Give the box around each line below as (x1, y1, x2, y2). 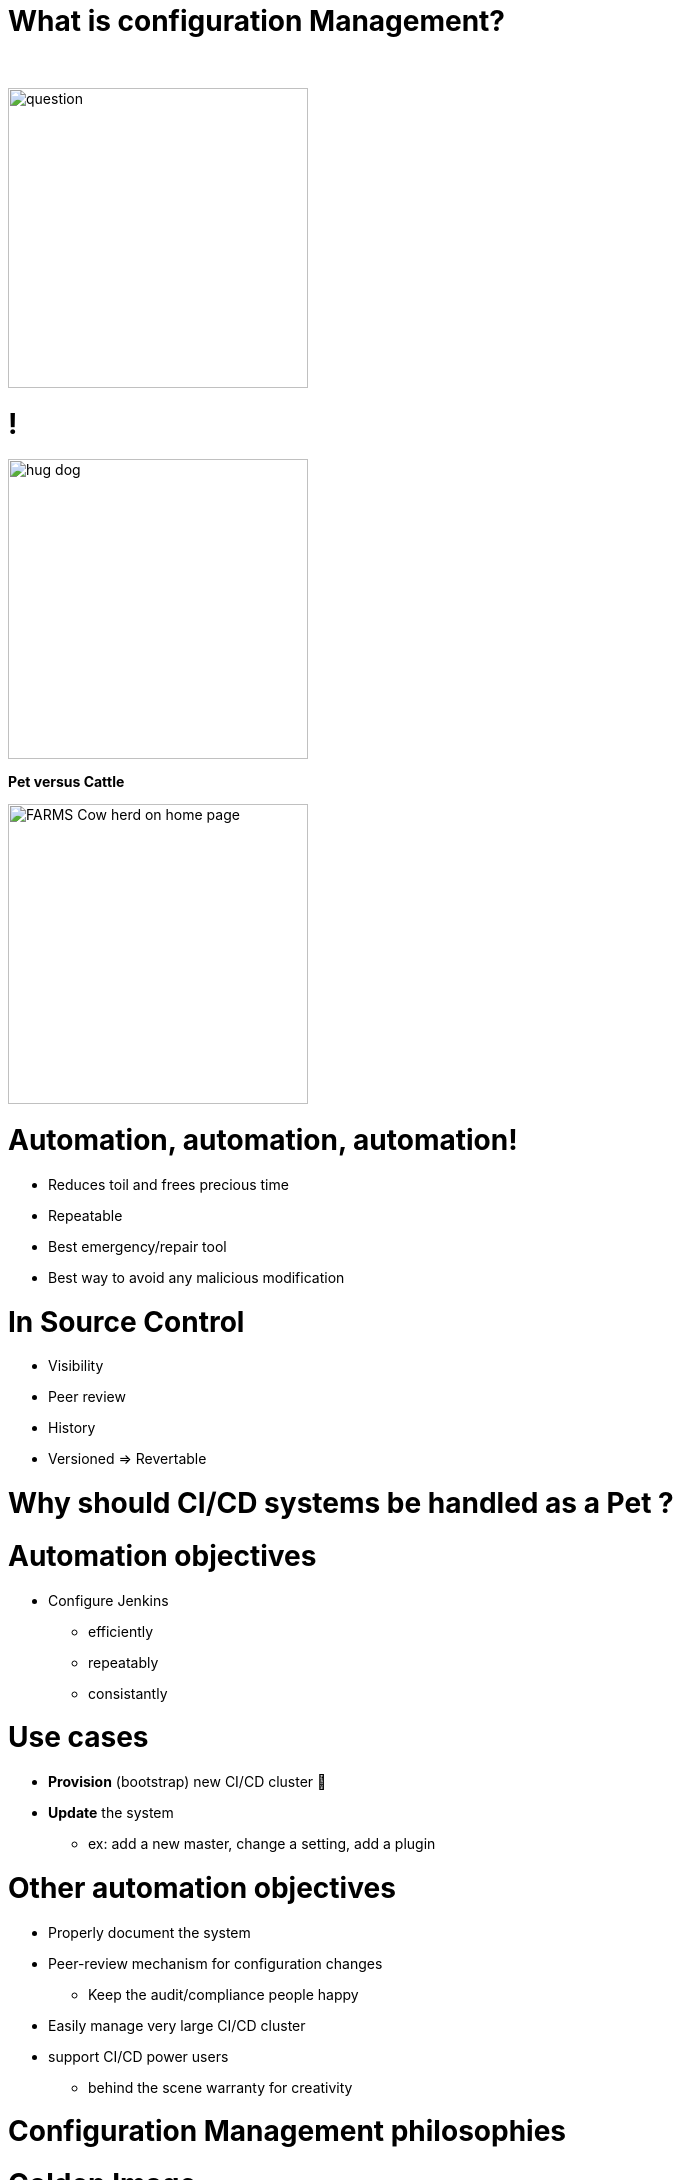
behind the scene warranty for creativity (88, 2078, 353, 2096)
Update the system (48, 1804, 174, 1821)
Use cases (8, 1720, 149, 1755)
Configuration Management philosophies (8, 2114, 567, 2149)
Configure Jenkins (48, 1591, 169, 1609)
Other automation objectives (8, 1870, 396, 1905)
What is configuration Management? (8, 4, 506, 38)
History (48, 1419, 96, 1437)
